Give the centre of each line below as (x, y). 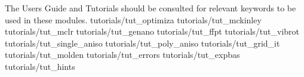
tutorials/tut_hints (40, 66)
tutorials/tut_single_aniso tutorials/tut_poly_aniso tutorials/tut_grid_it (142, 43)
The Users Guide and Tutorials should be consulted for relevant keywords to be (151, 8)
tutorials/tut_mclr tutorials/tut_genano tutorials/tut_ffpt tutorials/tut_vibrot (152, 31)
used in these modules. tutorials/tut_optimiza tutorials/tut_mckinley (133, 19)
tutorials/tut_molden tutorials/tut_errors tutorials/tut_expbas (122, 55)
